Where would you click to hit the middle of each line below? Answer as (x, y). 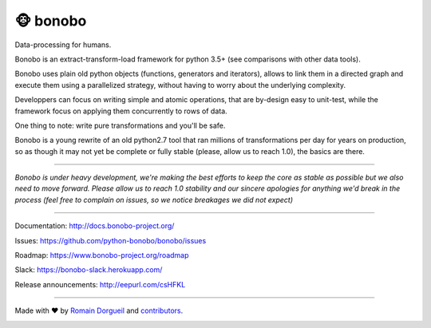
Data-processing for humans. (63, 45)
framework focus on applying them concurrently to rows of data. (121, 111)
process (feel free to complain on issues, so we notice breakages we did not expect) (154, 200)
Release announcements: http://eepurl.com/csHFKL (100, 284)
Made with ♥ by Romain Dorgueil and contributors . (99, 310)
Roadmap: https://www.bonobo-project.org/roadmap (102, 255)
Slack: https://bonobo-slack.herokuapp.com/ (89, 270)
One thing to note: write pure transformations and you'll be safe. (120, 125)
